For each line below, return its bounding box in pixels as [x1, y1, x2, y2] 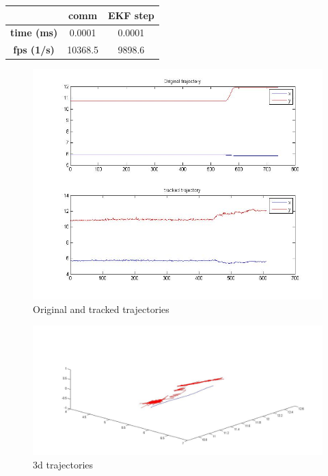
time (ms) [10, 25, 58, 40]
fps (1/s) [13, 42, 55, 57]
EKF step [108, 8, 154, 22]
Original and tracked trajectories [33, 301, 169, 316]
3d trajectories [33, 457, 94, 471]
